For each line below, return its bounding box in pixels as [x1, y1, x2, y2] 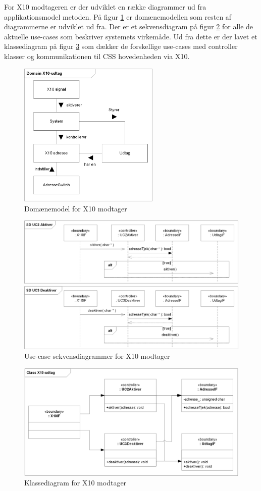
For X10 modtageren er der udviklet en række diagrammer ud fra [4, 2, 206, 12]
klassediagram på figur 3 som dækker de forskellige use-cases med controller [4, 41, 238, 51]
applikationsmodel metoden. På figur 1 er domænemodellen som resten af [4, 11, 232, 22]
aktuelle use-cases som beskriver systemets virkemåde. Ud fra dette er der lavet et [4, 31, 257, 41]
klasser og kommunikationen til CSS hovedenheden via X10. [4, 50, 190, 61]
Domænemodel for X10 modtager [24, 203, 127, 213]
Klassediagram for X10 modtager [24, 477, 127, 488]
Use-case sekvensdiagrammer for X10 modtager [24, 351, 170, 361]
